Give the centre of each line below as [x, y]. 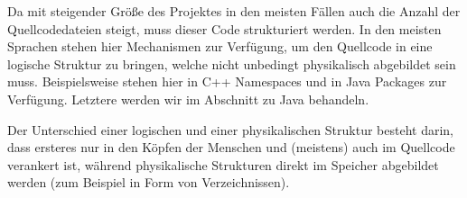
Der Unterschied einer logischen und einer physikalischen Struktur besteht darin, [231, 129]
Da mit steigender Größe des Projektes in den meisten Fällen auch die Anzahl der [234, 11]
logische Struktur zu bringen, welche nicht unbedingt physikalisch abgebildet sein [232, 63]
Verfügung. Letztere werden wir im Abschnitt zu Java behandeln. [188, 99]
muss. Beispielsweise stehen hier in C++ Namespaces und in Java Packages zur [227, 81]
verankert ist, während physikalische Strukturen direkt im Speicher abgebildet [223, 164]
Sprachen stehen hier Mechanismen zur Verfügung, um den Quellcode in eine [220, 46]
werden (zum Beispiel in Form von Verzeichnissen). [149, 182]
